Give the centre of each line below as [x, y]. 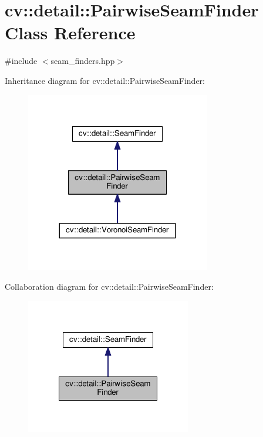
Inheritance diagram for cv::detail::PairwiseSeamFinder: [105, 80]
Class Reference [70, 33]
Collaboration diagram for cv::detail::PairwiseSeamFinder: [109, 286]
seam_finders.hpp [83, 61]
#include [21, 61]
